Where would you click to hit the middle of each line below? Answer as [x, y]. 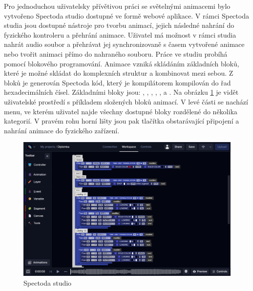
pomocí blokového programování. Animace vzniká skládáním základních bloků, [122, 63]
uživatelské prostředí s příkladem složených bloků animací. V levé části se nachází [126, 101]
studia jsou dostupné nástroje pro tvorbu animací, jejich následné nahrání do [119, 25]
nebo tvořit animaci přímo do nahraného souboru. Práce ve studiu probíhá [116, 53]
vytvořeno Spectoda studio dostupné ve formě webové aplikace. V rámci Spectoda [126, 15]
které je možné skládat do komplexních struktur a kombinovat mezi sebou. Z [119, 73]
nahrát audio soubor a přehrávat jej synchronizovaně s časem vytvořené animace [124, 44]
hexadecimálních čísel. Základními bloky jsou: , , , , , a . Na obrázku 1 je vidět [121, 92]
